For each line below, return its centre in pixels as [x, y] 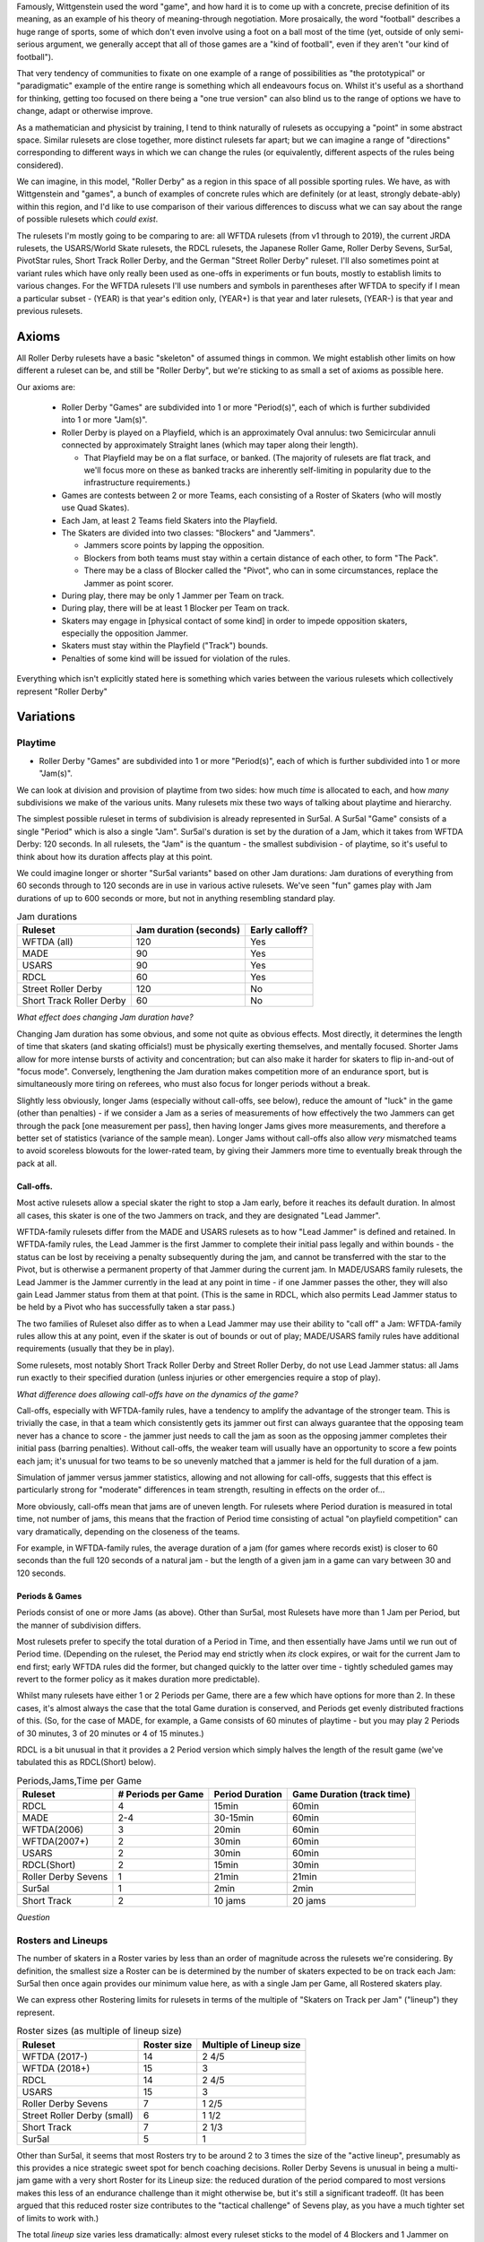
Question [34, 1917]
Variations [46, 717]
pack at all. [37, 1163]
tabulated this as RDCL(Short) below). [86, 1762]
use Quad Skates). [95, 508]
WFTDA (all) [48, 942]
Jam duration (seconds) [188, 930]
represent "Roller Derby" [62, 691]
